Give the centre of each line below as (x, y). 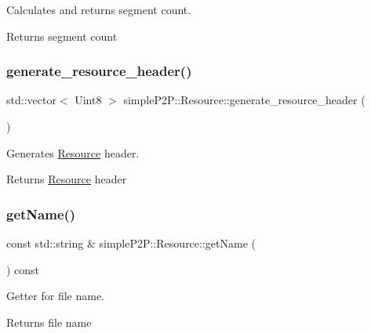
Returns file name (49, 322)
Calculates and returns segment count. (99, 9)
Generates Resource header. (73, 152)
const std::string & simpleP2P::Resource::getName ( (131, 243)
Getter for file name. (56, 296)
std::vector (31, 100)
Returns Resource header (67, 179)
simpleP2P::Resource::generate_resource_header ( (244, 100)
